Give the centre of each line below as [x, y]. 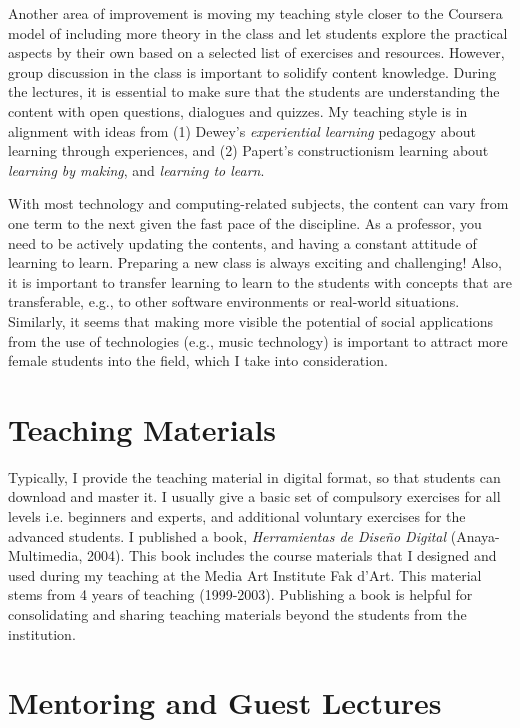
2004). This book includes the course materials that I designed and [291, 555]
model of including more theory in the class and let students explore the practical [258, 32]
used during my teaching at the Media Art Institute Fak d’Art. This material [245, 574]
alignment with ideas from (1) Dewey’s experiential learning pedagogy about [242, 130]
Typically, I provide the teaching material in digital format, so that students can [254, 476]
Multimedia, [45, 555]
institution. [42, 633]
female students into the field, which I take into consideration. [198, 360]
